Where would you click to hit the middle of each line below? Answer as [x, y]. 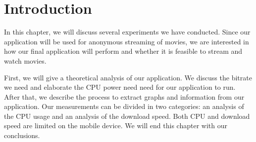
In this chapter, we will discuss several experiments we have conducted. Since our [127, 32]
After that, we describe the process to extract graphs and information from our [124, 96]
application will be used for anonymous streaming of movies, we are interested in [127, 41]
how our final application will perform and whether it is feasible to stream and [123, 51]
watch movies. [25, 60]
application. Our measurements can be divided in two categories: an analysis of [124, 106]
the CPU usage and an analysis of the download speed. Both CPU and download [127, 116]
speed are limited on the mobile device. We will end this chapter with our [116, 125]
